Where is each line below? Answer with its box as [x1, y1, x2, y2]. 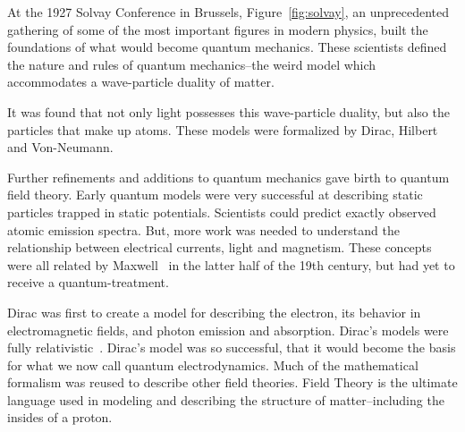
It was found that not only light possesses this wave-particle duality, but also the [7, 102, 450, 121]
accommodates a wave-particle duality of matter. [7, 72, 275, 91]
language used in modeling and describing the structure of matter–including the [7, 390, 444, 409]
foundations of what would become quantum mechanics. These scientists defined [7, 38, 447, 56]
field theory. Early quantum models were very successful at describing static [7, 185, 423, 204]
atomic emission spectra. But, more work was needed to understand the [7, 220, 400, 239]
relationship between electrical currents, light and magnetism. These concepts [7, 238, 432, 257]
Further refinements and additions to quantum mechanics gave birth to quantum [7, 167, 450, 186]
